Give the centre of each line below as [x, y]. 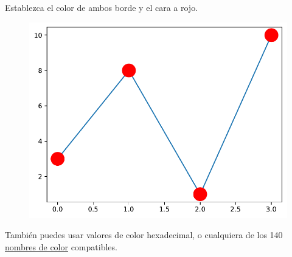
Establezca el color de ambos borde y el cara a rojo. [102, 7]
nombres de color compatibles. [61, 246]
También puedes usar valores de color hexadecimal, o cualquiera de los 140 [144, 235]
